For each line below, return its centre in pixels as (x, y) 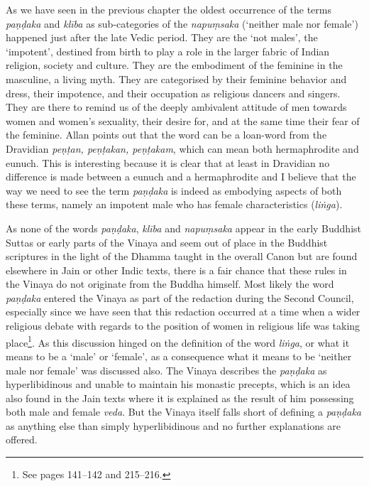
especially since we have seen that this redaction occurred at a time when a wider (183, 312)
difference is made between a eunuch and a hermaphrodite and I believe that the (181, 177)
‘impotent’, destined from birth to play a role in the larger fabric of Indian (168, 51)
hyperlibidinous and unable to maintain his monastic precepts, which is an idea (178, 384)
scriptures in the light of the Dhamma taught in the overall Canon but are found (182, 256)
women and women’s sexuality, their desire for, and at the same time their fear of (183, 120)
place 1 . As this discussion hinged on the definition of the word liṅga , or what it (178, 341)
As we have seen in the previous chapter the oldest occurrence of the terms (169, 9)
